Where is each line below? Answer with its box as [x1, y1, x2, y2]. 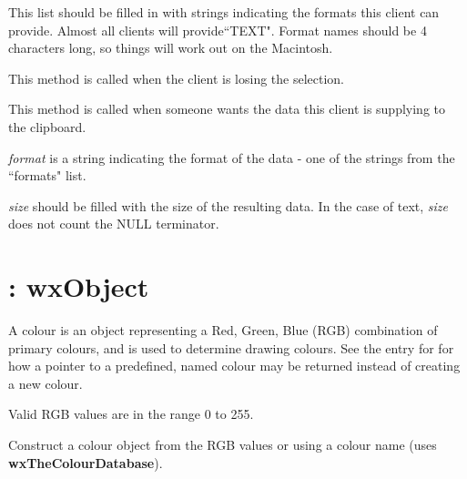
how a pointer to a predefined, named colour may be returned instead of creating [8, 356, 461, 375]
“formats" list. [8, 166, 86, 185]
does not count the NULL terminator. [8, 214, 219, 233]
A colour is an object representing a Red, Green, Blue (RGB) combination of [8, 321, 438, 340]
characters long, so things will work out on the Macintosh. [8, 38, 333, 57]
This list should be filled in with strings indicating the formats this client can [8, 3, 440, 21]
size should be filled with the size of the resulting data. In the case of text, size [8, 196, 449, 215]
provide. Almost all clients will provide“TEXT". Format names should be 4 [8, 20, 427, 39]
